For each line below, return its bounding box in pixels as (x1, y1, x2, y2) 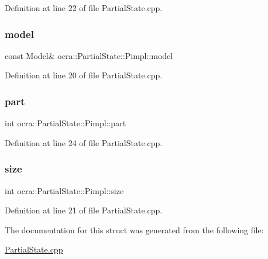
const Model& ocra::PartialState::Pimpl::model (5, 49, 173, 61)
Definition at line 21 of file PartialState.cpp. (5, 204, 163, 216)
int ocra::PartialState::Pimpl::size (5, 184, 124, 196)
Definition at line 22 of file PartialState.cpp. (5, 2, 163, 13)
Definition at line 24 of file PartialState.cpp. (5, 136, 163, 149)
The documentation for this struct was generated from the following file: (5, 223, 264, 236)
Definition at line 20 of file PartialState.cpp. (5, 69, 163, 81)
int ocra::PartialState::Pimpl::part (5, 117, 126, 129)
